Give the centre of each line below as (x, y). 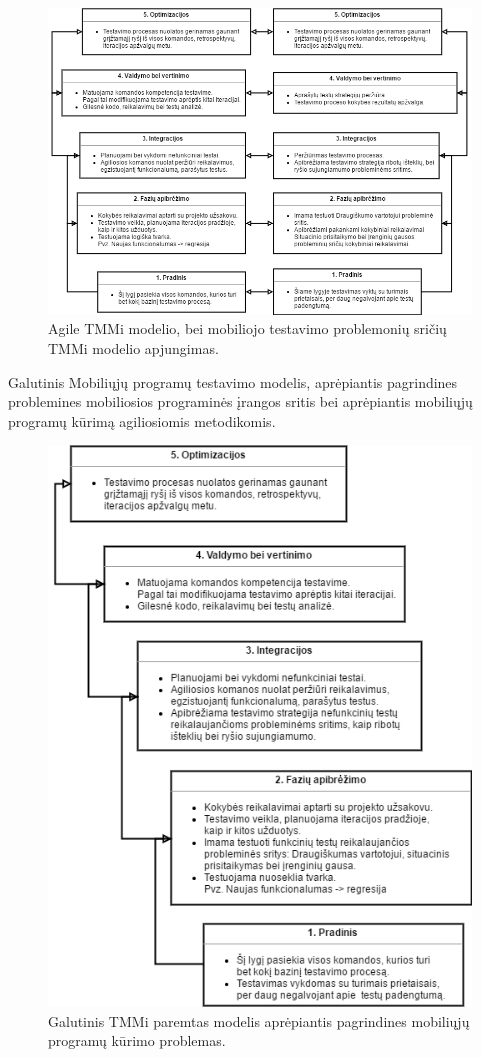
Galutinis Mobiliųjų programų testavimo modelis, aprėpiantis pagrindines (233, 381)
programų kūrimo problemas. (137, 1040)
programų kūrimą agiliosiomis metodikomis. (142, 420)
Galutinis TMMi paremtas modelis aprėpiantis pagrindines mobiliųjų (259, 1020)
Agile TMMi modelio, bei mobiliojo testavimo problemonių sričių (247, 328)
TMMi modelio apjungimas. (133, 347)
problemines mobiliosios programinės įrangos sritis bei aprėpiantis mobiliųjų (240, 401)
